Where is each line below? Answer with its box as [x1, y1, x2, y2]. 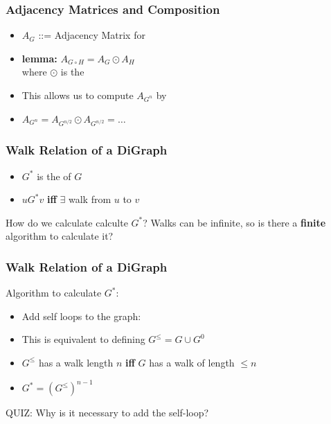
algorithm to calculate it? [6, 229, 114, 243]
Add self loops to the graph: [21, 308, 141, 323]
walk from [68, 192, 111, 206]
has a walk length [38, 355, 114, 369]
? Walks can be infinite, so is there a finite [143, 215, 326, 229]
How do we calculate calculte [6, 215, 128, 229]
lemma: [21, 51, 57, 65]
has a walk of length [149, 355, 235, 369]
